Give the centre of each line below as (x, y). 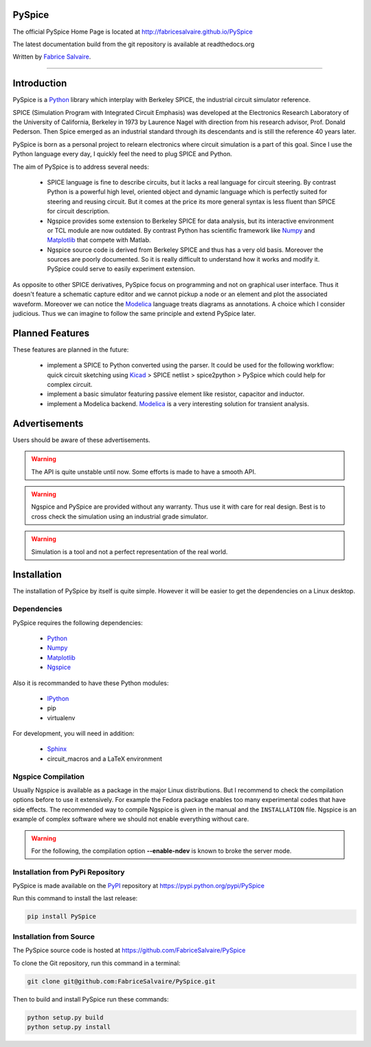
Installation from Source (54, 936)
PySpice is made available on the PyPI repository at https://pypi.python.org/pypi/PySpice (138, 886)
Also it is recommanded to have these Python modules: (91, 683)
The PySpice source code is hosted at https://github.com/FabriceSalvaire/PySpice (129, 951)
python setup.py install (69, 1027)
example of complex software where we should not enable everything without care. (131, 819)
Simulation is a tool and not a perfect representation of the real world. (130, 551)
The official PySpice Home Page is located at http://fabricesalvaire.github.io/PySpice (133, 32)
